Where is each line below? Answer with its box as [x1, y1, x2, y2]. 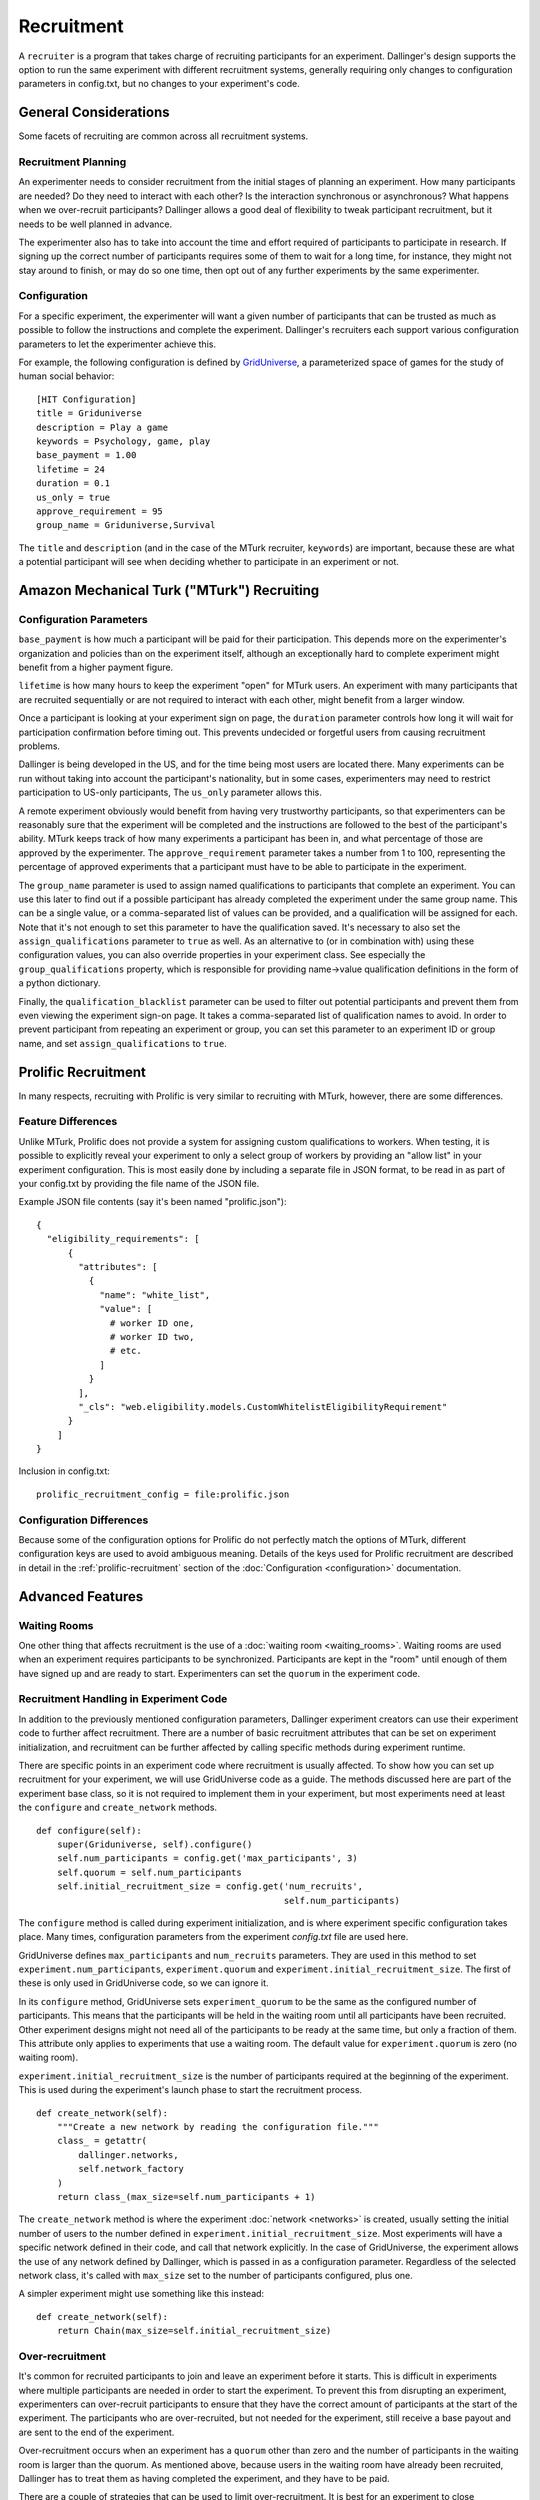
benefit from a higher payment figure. [18, 661, 174, 674]
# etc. [110, 1345, 142, 1357]
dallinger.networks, [78, 2149, 179, 2160]
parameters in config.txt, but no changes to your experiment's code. [18, 78, 300, 90]
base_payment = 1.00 [36, 450, 137, 461]
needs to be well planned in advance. [18, 218, 173, 230]
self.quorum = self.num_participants [56, 1866, 242, 1878]
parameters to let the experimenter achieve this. [18, 338, 217, 350]
